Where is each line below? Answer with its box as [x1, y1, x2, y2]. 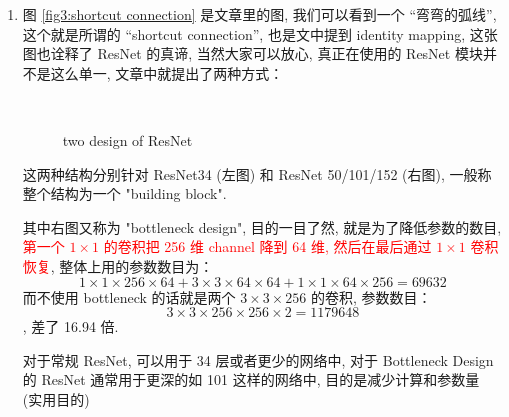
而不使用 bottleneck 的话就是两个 [22, 286, 236, 307]
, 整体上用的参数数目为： [50, 255, 214, 276]
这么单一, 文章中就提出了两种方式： [50, 62, 284, 83]
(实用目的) [22, 388, 90, 409]
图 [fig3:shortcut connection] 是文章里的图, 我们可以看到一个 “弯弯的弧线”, [22, 4, 497, 24]
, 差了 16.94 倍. [22, 316, 119, 337]
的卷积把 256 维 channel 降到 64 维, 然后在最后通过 [103, 236, 432, 257]
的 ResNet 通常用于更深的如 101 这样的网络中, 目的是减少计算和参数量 [22, 369, 480, 390]
